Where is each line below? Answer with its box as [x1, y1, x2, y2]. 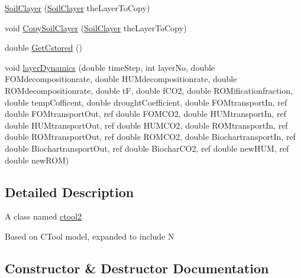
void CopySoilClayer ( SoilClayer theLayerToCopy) [5, 21, 187, 34]
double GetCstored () [5, 41, 82, 54]
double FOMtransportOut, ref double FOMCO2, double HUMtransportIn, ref [5, 107, 287, 120]
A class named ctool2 [5, 210, 82, 223]
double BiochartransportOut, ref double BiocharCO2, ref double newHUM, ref [5, 142, 289, 154]
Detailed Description [5, 182, 134, 201]
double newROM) [5, 153, 69, 166]
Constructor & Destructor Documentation [5, 259, 269, 277]
